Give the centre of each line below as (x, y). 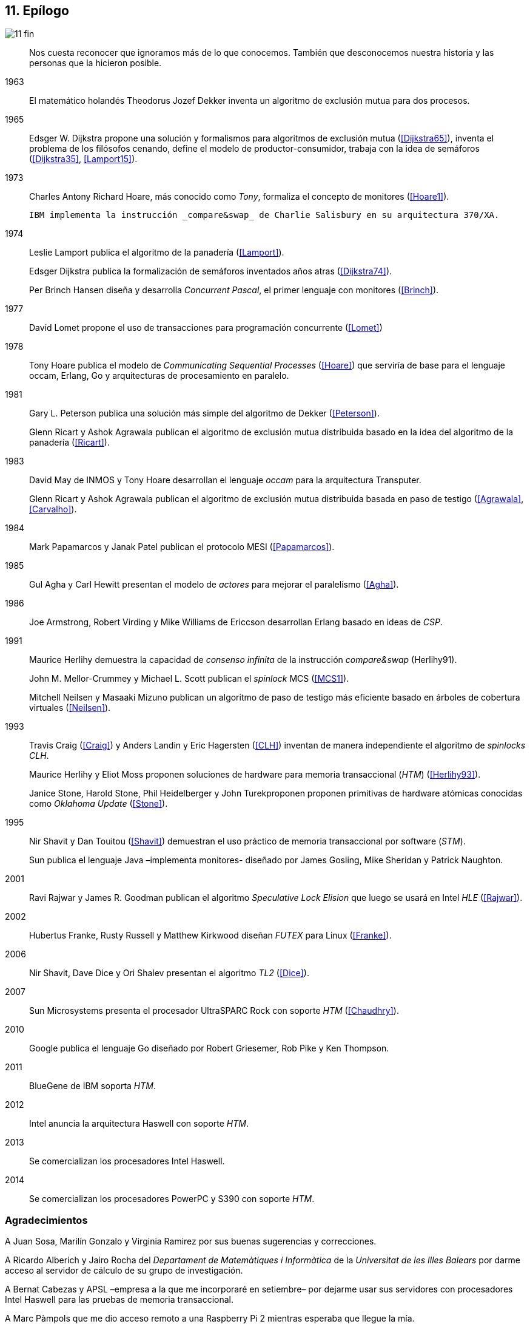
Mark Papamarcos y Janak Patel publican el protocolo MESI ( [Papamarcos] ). (182, 547)
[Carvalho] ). (53, 509)
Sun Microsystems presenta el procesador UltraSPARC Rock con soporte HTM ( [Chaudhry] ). (214, 1011)
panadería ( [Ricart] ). (69, 443)
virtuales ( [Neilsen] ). (70, 708)
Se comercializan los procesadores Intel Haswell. (127, 1161)
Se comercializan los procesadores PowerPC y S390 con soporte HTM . (172, 1199)
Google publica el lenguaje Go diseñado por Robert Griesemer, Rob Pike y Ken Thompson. (209, 1048)
